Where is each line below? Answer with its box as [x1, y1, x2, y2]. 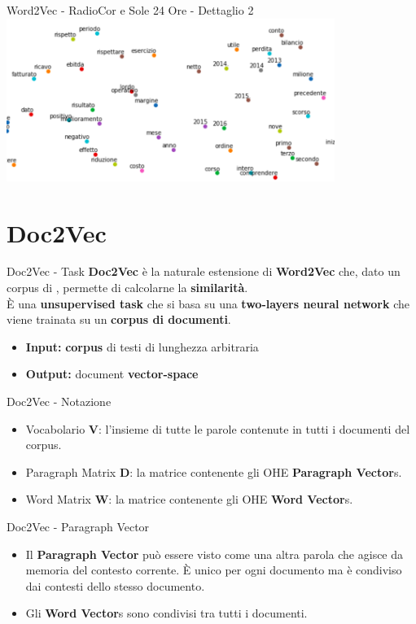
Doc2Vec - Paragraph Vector [7, 518, 150, 535]
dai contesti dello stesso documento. [25, 577, 205, 594]
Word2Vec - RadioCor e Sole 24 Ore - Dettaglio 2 [7, 2, 254, 18]
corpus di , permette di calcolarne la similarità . [7, 279, 248, 296]
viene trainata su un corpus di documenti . [7, 311, 231, 328]
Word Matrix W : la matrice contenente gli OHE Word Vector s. [25, 491, 353, 508]
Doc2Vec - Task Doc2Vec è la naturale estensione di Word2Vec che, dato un [7, 263, 401, 280]
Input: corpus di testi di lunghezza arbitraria [25, 338, 259, 355]
